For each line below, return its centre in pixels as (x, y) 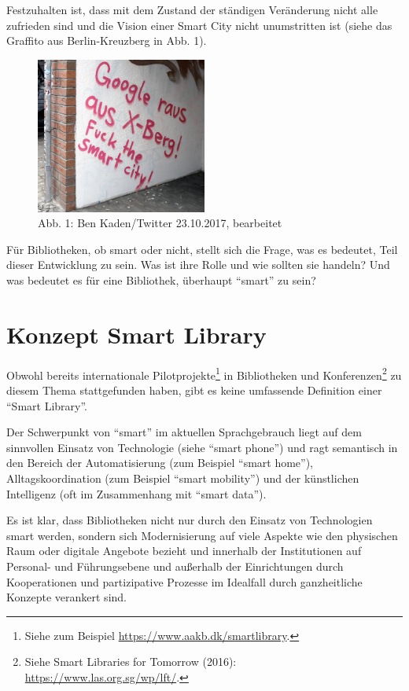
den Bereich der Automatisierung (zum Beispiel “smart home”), (160, 463)
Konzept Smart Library (136, 334)
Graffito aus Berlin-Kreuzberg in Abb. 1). (107, 40)
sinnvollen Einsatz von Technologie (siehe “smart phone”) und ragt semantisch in (202, 447)
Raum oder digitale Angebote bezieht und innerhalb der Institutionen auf (184, 551)
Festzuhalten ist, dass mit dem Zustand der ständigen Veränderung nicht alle (192, 9)
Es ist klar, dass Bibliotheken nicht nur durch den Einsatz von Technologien (190, 520)
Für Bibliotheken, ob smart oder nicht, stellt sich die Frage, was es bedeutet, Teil (202, 249)
